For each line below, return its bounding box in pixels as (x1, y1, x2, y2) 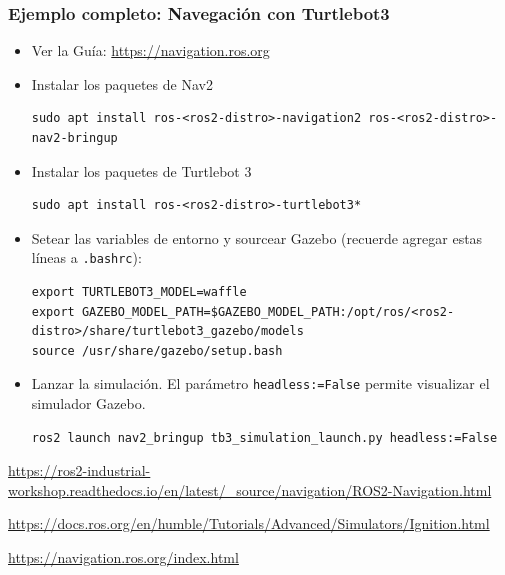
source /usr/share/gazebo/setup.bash (31, 343, 283, 358)
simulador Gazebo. (31, 393, 146, 414)
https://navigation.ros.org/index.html (8, 547, 239, 568)
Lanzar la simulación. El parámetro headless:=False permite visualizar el (31, 373, 490, 394)
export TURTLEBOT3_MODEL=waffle (31, 285, 247, 300)
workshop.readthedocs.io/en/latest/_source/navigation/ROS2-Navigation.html (8, 479, 492, 500)
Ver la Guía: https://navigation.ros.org (31, 40, 270, 61)
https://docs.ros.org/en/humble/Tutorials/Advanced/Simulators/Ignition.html (8, 513, 490, 534)
